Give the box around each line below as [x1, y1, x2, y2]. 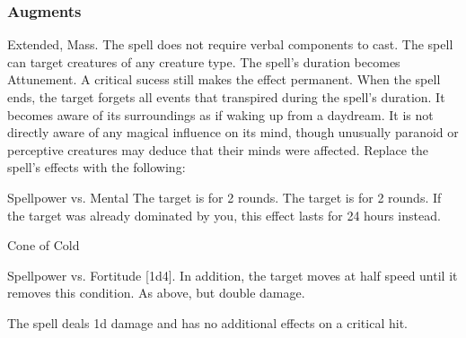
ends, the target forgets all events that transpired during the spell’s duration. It [7, 88, 445, 106]
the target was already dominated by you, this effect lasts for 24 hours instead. [7, 205, 441, 224]
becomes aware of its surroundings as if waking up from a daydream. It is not [7, 105, 434, 124]
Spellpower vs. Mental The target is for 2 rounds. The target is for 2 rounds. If [7, 187, 442, 206]
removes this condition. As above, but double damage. [7, 283, 305, 302]
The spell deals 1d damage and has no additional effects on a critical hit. [7, 313, 408, 332]
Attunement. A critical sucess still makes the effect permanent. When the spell [7, 70, 441, 89]
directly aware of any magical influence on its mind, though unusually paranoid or [7, 123, 459, 142]
